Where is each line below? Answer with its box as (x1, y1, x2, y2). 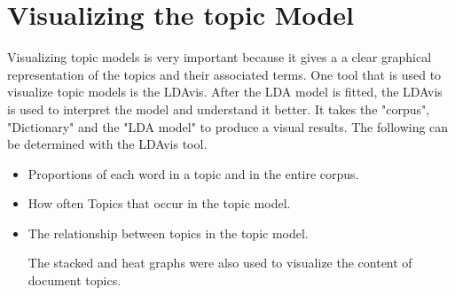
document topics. (27, 271, 122, 290)
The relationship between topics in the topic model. (27, 223, 309, 242)
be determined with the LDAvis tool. (7, 135, 208, 153)
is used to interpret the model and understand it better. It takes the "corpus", (7, 99, 430, 118)
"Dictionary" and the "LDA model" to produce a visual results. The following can (7, 117, 449, 136)
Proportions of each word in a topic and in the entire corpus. (27, 164, 359, 182)
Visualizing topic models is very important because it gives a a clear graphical (7, 48, 432, 66)
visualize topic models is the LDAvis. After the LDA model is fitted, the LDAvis (7, 82, 443, 101)
